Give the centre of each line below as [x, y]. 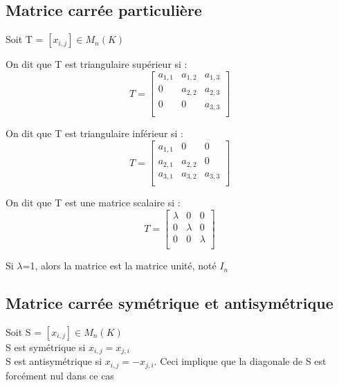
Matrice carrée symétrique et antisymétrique [169, 303]
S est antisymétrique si [54, 361]
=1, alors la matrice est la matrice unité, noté [119, 266]
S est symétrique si [46, 347]
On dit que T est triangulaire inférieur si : [94, 133]
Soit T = [25, 39]
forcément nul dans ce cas [60, 375]
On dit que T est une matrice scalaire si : [93, 203]
